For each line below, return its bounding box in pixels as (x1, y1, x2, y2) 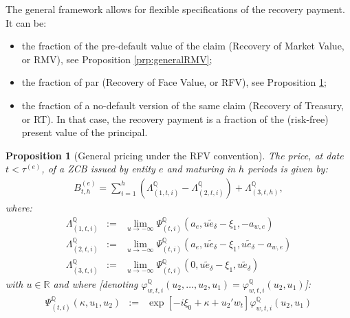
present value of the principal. (21, 125, 148, 139)
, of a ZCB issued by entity (41, 161, 155, 176)
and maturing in (166, 161, 236, 176)
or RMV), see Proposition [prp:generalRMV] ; (21, 52, 212, 66)
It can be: (6, 15, 47, 30)
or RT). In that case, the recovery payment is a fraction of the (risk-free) (21, 111, 329, 126)
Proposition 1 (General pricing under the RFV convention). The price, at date (6, 148, 344, 162)
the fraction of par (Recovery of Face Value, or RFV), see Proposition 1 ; (21, 75, 327, 89)
